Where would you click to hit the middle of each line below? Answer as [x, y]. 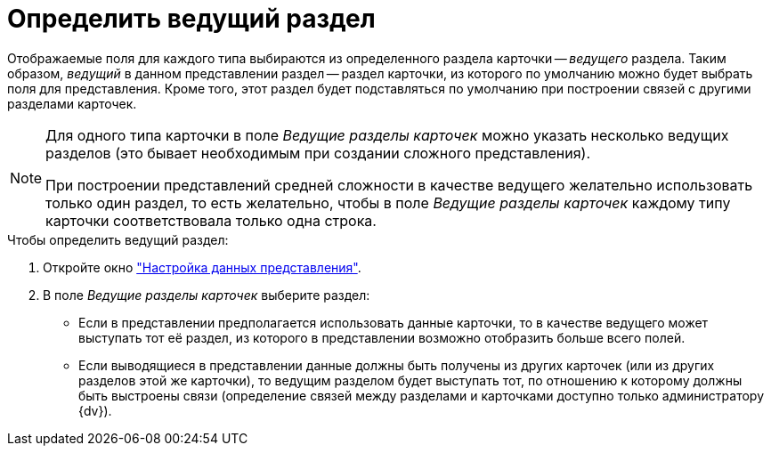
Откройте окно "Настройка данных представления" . [202, 267]
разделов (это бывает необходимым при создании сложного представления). [318, 153]
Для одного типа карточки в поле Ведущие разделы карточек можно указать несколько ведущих [387, 135]
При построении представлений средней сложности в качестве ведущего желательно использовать [399, 185]
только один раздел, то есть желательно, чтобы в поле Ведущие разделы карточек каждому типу [388, 202]
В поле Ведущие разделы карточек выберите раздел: [207, 295]
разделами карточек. [72, 103]
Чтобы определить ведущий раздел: [118, 239]
